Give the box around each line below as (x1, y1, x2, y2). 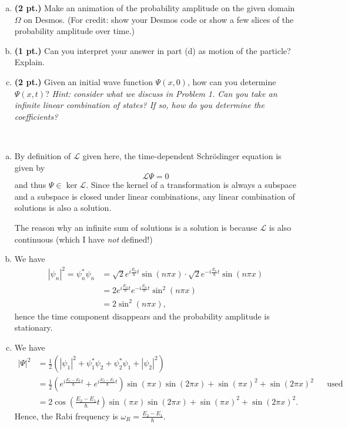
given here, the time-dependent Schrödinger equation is (82, 149, 282, 162)
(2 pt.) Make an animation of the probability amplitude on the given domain (14, 2, 295, 14)
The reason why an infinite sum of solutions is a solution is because (14, 221, 257, 233)
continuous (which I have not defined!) (14, 233, 153, 245)
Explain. (14, 56, 45, 68)
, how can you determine (187, 75, 276, 88)
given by (14, 161, 45, 173)
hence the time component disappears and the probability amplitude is (14, 310, 270, 322)
